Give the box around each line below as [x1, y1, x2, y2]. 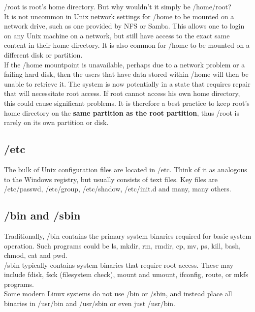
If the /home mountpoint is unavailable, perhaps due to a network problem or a [4, 59, 245, 69]
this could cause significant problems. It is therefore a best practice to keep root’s [4, 97, 250, 108]
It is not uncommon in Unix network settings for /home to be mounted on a [4, 11, 234, 21]
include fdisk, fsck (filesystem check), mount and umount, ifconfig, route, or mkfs [4, 269, 248, 280]
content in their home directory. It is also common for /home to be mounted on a [4, 40, 250, 50]
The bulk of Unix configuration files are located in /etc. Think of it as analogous [4, 164, 247, 174]
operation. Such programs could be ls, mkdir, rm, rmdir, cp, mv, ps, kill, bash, [4, 240, 241, 250]
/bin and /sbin [4, 208, 81, 223]
